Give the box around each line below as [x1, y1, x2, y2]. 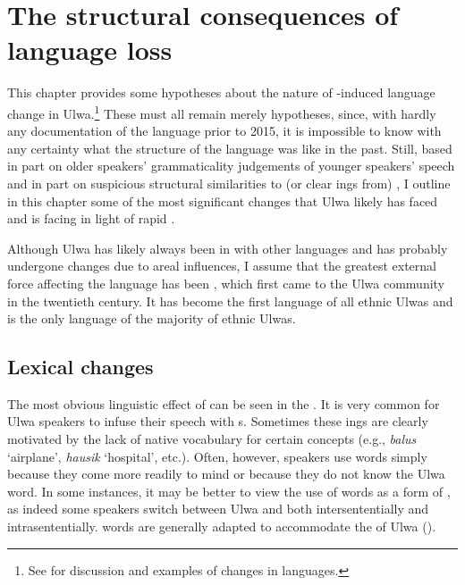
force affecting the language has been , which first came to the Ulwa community [7, 273, 445, 292]
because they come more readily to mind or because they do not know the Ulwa [7, 464, 445, 483]
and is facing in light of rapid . [7, 209, 175, 228]
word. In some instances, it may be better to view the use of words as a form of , [7, 481, 451, 500]
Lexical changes [7, 353, 154, 380]
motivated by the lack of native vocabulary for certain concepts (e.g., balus [7, 430, 417, 448]
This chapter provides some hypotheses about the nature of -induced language [7, 83, 435, 102]
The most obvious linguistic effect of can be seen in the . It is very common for [7, 394, 440, 413]
